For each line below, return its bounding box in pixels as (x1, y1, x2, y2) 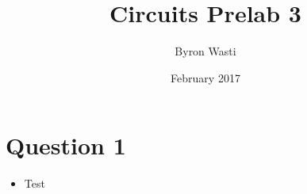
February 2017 (171, 69, 240, 86)
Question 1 (6, 129, 126, 162)
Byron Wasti (175, 43, 236, 59)
